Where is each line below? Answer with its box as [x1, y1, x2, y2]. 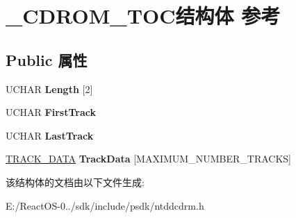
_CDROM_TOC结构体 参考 [6, 1, 281, 30]
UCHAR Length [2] [6, 81, 93, 96]
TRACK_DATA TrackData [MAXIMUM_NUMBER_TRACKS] [6, 151, 291, 166]
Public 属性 [6, 49, 88, 70]
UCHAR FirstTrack [6, 105, 96, 119]
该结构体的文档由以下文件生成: [6, 174, 145, 189]
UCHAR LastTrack [6, 128, 94, 142]
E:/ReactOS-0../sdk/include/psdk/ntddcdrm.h [6, 198, 204, 212]
